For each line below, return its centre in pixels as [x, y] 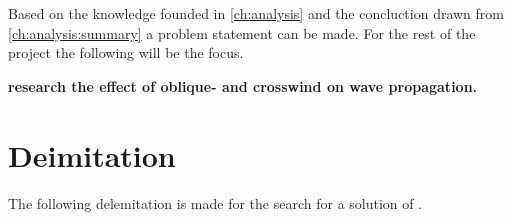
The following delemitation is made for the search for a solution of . [215, 202]
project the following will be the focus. [126, 52]
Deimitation [92, 154]
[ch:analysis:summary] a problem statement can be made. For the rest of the [242, 32]
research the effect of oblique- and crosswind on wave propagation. [243, 85]
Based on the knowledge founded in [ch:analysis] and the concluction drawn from [256, 13]
